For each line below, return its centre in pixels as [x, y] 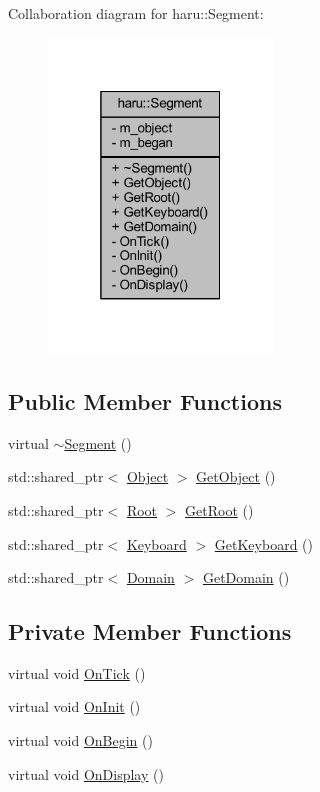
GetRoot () [219, 509]
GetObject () [236, 476]
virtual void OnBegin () [80, 740]
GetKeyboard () [263, 543]
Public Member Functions [145, 400]
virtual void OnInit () [74, 706]
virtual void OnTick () [77, 672]
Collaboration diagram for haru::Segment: [136, 13]
